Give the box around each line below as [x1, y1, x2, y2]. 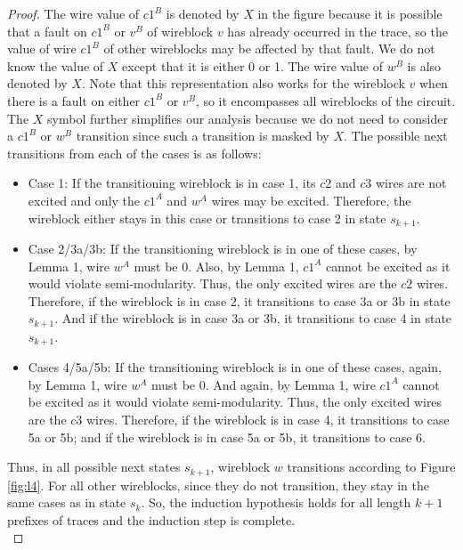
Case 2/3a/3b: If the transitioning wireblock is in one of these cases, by [28, 239, 418, 257]
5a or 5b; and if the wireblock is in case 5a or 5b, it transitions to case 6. [28, 427, 426, 446]
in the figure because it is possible [257, 4, 443, 22]
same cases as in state [7, 493, 126, 512]
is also [407, 56, 442, 75]
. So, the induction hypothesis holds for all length [141, 493, 411, 512]
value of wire [7, 39, 77, 58]
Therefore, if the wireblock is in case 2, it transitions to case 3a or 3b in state [28, 291, 451, 310]
